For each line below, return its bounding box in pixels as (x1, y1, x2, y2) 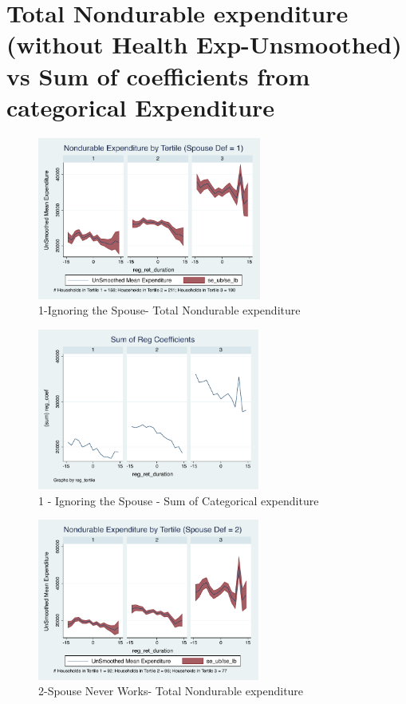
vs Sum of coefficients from (6, 59, 310, 92)
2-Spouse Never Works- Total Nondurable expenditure (38, 682, 304, 699)
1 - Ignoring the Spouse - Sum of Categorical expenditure (38, 492, 319, 508)
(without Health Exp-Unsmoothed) (6, 28, 402, 61)
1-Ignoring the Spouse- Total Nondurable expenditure (38, 302, 301, 318)
